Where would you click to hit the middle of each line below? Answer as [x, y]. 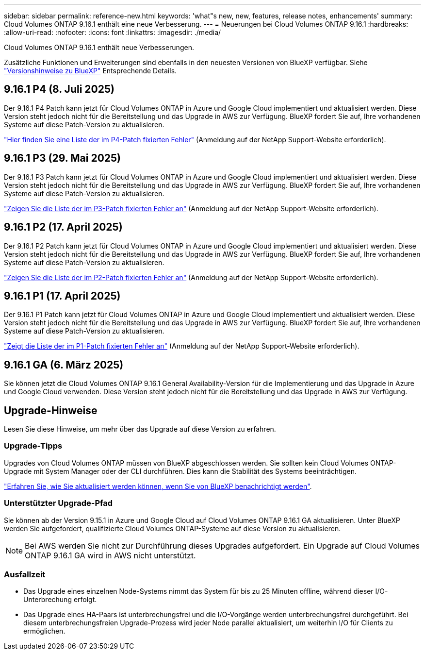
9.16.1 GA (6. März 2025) [64, 365]
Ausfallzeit [25, 574]
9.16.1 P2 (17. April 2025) [63, 227]
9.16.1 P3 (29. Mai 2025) [63, 158]
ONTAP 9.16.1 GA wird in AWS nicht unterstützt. [110, 555]
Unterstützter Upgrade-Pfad [58, 503]
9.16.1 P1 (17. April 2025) [62, 296]
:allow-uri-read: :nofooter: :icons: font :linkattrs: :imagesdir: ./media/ [113, 32]
